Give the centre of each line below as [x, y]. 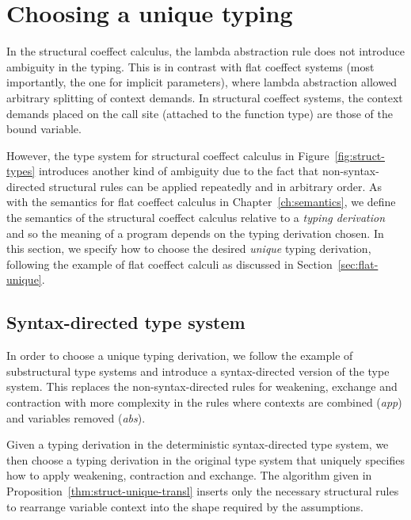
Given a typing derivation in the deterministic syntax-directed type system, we [198, 444]
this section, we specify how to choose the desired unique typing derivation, [189, 249]
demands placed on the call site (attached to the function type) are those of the [200, 113]
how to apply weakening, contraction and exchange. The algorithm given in [189, 475]
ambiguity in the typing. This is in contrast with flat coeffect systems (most [190, 66]
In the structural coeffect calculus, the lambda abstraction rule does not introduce [205, 51]
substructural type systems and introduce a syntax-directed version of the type [198, 371]
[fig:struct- [360, 155]
